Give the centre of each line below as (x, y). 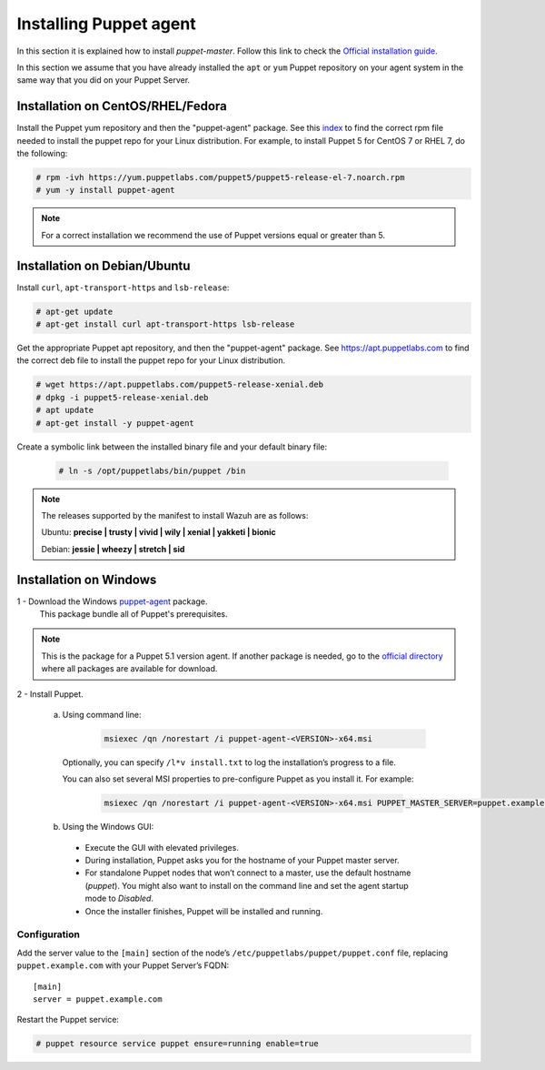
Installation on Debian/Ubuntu (104, 265)
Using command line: (102, 714)
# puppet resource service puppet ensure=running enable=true (177, 1044)
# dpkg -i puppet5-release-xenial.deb (122, 397)
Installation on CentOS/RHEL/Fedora (122, 106)
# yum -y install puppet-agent (106, 190)
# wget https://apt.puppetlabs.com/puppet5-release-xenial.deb (180, 385)
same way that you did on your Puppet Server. (104, 80)
